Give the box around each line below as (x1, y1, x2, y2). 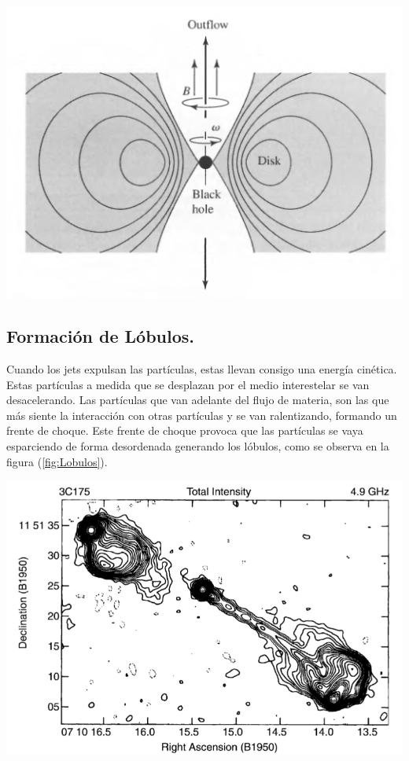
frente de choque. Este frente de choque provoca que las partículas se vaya (6, 422, 363, 439)
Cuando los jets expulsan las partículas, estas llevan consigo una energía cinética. (6, 360, 397, 377)
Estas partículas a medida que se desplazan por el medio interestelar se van (6, 376, 370, 392)
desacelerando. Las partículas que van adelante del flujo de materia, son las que (6, 392, 389, 408)
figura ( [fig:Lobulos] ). (6, 453, 108, 469)
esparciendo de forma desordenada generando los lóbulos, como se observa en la (6, 437, 389, 454)
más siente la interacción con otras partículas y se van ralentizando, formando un (6, 406, 397, 423)
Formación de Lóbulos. (6, 324, 195, 348)
